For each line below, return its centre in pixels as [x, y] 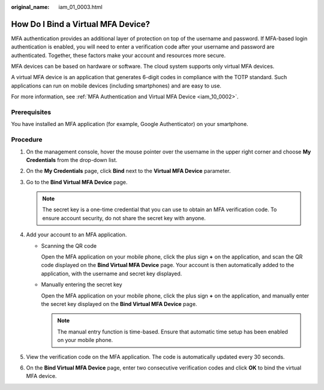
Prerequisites [31, 112]
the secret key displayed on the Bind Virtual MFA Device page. [119, 304]
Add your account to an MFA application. [76, 235]
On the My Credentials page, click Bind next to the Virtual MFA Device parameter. [128, 171]
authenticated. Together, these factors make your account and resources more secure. [118, 55]
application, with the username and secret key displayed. [112, 274]
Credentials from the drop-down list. [72, 160]
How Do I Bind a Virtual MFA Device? [80, 24]
